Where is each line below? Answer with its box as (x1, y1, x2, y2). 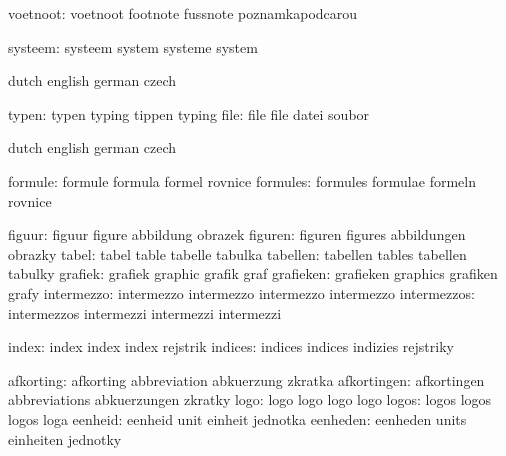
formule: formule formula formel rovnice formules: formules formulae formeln (8, 170, 476, 191)
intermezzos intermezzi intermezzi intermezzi (8, 302, 282, 323)
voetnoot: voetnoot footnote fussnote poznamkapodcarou (8, 3, 358, 23)
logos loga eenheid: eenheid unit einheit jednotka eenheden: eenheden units (8, 408, 467, 429)
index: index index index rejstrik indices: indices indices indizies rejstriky (8, 336, 454, 357)
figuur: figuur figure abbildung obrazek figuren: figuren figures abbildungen (8, 224, 466, 245)
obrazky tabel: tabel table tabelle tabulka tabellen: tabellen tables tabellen (8, 243, 467, 264)
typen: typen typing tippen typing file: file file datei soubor (8, 103, 370, 124)
